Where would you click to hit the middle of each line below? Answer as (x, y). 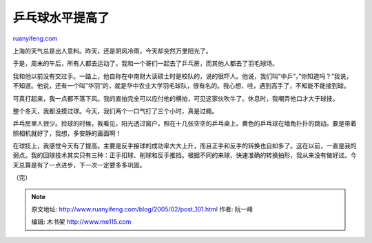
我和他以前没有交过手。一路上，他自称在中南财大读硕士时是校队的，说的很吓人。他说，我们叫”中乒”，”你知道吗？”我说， (183, 76)
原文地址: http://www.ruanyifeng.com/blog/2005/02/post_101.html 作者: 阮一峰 (142, 209)
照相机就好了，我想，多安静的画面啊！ (67, 133)
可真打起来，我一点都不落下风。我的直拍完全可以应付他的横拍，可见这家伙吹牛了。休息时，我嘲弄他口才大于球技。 (176, 98)
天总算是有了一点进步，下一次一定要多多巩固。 (79, 165)
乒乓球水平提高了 (61, 18)
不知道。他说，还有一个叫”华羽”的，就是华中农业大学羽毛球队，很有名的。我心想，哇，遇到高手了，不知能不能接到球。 (182, 86)
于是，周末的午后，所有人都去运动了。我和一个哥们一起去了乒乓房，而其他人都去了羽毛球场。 (145, 63)
